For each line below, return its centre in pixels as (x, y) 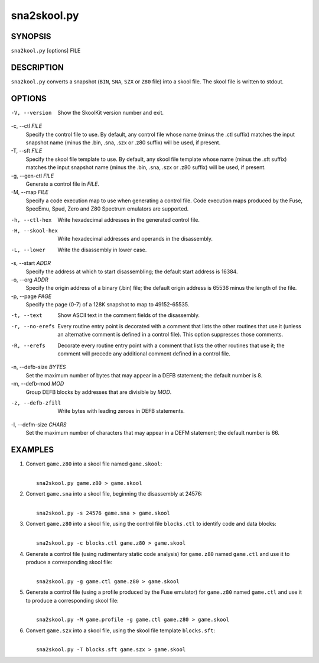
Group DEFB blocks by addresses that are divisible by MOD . (99, 392)
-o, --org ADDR (30, 279)
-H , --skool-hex (35, 230)
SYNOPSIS (31, 36)
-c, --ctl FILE (27, 126)
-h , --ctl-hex (31, 220)
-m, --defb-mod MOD (38, 384)
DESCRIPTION (38, 67)
